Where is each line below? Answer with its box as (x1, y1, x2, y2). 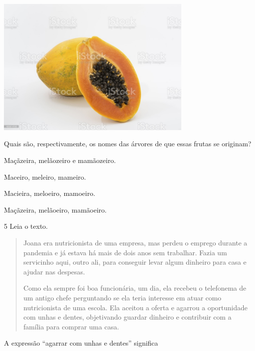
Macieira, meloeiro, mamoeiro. (4, 188, 95, 198)
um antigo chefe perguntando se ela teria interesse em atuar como (23, 292, 222, 302)
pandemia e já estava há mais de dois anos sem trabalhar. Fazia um (23, 247, 227, 257)
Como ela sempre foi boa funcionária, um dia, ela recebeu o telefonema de (23, 283, 247, 293)
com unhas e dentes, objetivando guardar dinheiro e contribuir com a (23, 312, 231, 322)
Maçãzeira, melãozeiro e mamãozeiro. (4, 155, 116, 165)
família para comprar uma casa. (23, 321, 119, 331)
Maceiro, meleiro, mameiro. (4, 171, 86, 182)
